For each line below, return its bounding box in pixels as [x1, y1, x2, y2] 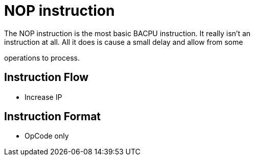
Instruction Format [4, 110, 101, 123]
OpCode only [25, 131, 69, 141]
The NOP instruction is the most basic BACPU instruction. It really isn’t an [4, 29, 251, 38]
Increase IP [25, 92, 62, 101]
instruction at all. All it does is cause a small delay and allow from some [4, 37, 243, 46]
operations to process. [4, 53, 80, 62]
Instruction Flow [4, 71, 89, 84]
